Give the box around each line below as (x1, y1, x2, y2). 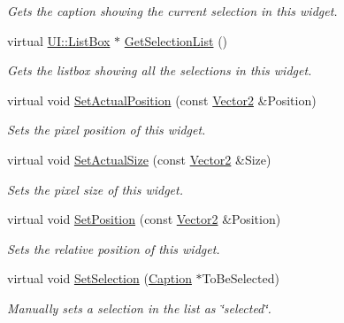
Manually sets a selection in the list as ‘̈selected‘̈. (7, 298, 271, 317)
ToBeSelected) (202, 269, 279, 288)
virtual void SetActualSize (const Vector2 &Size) (7, 150, 271, 168)
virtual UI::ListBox (7, 31, 111, 50)
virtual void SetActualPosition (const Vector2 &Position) (7, 90, 317, 109)
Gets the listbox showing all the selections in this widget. (7, 61, 312, 80)
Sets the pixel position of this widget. (7, 120, 206, 139)
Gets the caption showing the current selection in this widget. (7, 2, 338, 19)
